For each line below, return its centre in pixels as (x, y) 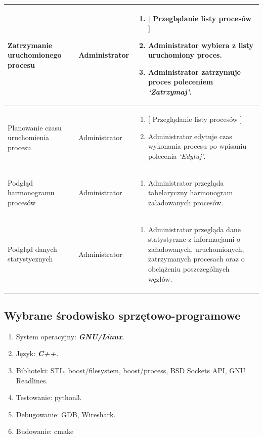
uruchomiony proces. (185, 55)
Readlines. (32, 380)
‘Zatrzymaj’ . (170, 92)
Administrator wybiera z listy (201, 45)
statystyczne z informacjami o (194, 239)
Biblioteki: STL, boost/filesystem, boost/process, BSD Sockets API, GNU (131, 370)
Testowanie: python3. (49, 397)
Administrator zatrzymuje (194, 72)
